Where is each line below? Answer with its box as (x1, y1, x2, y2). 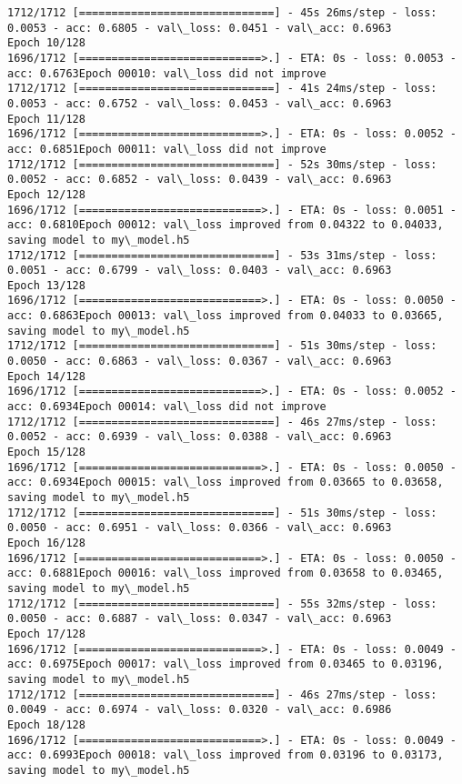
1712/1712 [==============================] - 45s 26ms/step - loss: (7, 6, 437, 19)
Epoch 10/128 (7, 36, 85, 50)
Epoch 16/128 (7, 536, 85, 549)
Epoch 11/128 (7, 112, 85, 126)
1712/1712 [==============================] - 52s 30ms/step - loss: (7, 157, 437, 171)
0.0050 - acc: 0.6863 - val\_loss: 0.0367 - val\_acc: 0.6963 (7, 355, 392, 368)
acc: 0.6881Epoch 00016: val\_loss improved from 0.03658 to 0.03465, (7, 567, 444, 580)
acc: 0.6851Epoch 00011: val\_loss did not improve (7, 142, 326, 156)
